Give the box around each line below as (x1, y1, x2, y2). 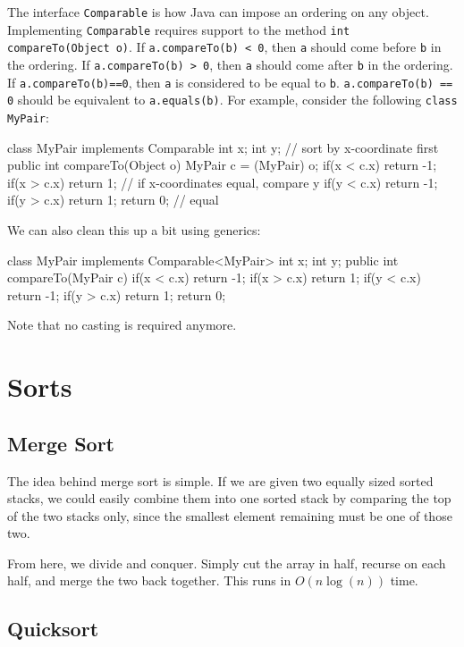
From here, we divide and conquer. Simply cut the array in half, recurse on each (7, 553, 446, 572)
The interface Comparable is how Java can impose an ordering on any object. (7, 3, 429, 21)
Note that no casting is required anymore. (7, 315, 237, 334)
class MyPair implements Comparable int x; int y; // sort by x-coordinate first (7, 138, 439, 156)
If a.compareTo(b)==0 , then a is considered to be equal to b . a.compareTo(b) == (7, 72, 453, 91)
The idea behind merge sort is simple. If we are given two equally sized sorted (7, 471, 434, 490)
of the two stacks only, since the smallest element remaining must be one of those (7, 506, 452, 525)
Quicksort (7, 615, 99, 643)
